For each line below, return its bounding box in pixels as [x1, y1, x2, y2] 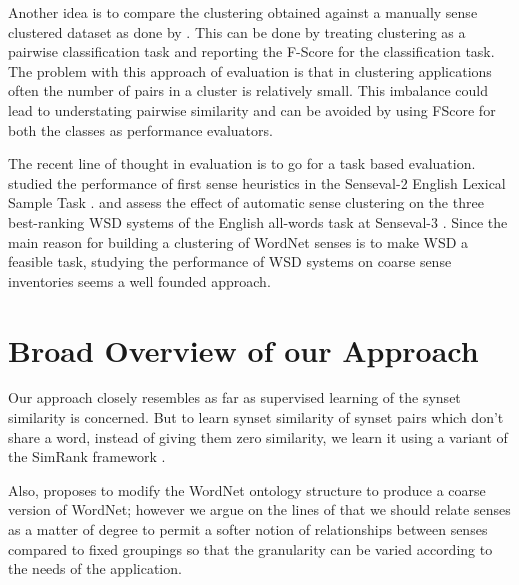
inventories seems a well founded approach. [8, 270, 271, 291]
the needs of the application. [8, 558, 182, 579]
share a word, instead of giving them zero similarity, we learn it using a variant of [8, 426, 508, 447]
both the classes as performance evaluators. [8, 119, 273, 140]
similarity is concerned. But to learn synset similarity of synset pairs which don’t [8, 407, 504, 428]
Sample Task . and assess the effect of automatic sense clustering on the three [8, 192, 484, 213]
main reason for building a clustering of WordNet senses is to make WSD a [8, 231, 469, 252]
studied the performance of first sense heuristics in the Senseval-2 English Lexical [8, 172, 506, 193]
